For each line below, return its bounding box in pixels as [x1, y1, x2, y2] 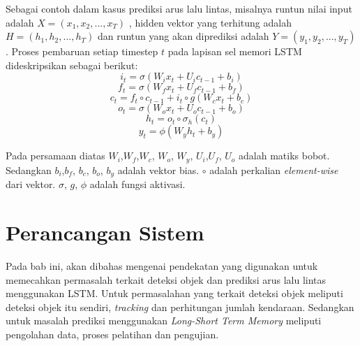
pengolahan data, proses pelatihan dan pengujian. [6, 326, 219, 341]
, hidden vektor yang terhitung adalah [128, 15, 292, 29]
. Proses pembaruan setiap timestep [6, 44, 158, 59]
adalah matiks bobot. [239, 148, 330, 163]
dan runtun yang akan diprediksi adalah [97, 29, 269, 43]
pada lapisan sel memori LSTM [167, 44, 302, 59]
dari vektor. [6, 177, 56, 192]
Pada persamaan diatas [6, 148, 105, 163]
